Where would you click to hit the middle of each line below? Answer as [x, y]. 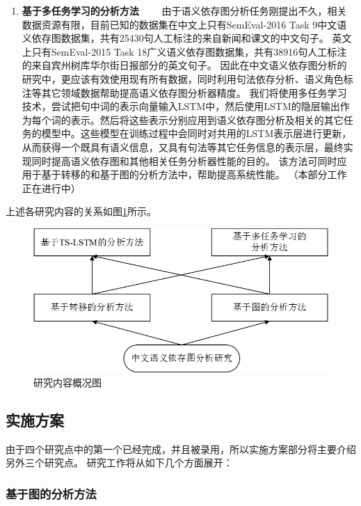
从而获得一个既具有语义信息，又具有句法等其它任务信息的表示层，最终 [183, 147]
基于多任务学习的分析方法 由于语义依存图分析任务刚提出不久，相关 [184, 10]
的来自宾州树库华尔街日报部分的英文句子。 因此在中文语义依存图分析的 [184, 65]
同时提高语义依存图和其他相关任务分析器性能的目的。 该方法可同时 [184, 160]
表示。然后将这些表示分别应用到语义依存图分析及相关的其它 [207, 119]
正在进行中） [51, 188]
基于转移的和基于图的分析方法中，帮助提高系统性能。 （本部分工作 [194, 174]
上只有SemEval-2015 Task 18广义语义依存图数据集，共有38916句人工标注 [184, 51]
